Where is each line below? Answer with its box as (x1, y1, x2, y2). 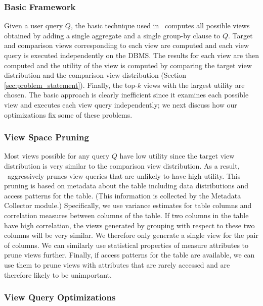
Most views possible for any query (4, 150, 110, 161)
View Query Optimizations (4, 291, 116, 303)
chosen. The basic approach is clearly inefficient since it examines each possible (4, 89, 249, 100)
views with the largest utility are (143, 79, 245, 90)
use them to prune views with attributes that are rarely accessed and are (4, 259, 230, 270)
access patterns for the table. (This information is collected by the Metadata (4, 190, 241, 200)
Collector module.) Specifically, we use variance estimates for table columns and (4, 200, 252, 211)
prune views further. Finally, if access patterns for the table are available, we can (4, 249, 255, 260)
